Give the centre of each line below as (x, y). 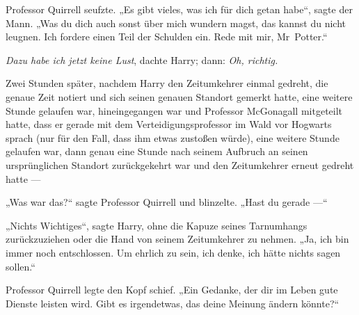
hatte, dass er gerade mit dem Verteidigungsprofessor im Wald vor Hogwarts (169, 124)
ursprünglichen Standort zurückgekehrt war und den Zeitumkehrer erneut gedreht (180, 164)
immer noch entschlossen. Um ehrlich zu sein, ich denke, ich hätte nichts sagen (173, 252)
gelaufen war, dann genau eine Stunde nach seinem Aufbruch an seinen (157, 151)
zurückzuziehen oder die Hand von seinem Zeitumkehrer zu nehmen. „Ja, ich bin (177, 239)
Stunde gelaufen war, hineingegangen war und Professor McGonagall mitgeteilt (174, 110)
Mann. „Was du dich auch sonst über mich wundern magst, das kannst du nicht (176, 23)
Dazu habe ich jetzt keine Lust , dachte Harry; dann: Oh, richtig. (142, 59)
